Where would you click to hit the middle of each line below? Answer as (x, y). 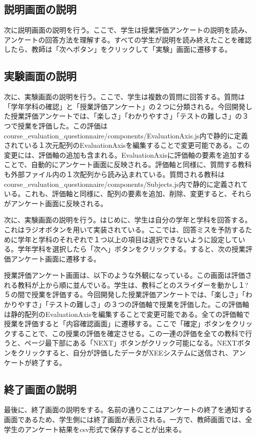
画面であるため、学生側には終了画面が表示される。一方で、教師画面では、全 (128, 419)
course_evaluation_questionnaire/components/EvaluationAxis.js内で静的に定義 (126, 135)
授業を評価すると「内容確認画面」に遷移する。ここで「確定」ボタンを (118, 324)
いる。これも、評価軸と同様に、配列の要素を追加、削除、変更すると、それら (128, 194)
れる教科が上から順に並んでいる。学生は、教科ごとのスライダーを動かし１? (126, 284)
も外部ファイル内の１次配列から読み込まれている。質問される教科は (114, 174)
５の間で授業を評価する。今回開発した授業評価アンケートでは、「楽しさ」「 (125, 294)
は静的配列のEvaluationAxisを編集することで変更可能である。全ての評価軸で (127, 314)
